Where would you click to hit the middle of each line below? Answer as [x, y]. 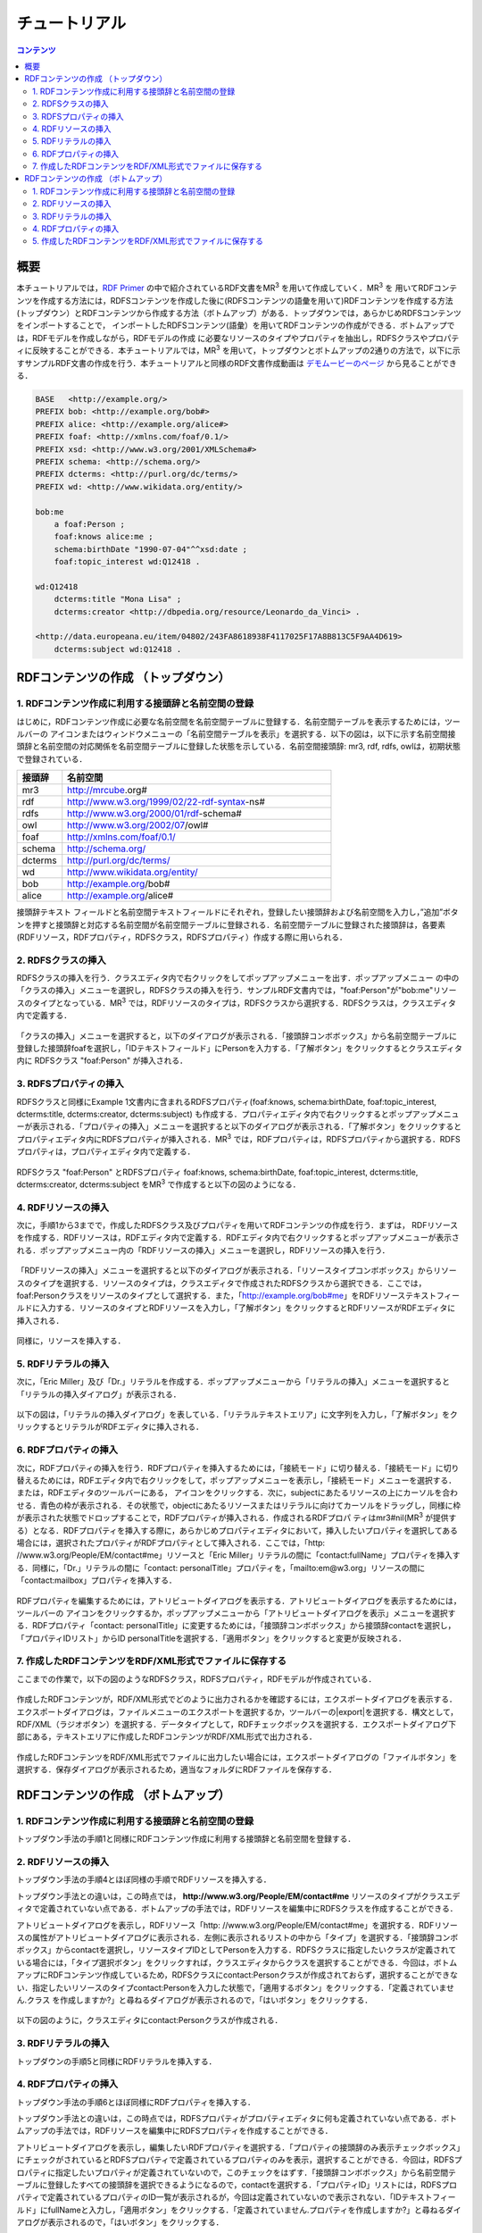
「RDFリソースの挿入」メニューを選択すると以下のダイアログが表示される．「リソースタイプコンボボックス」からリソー [237, 1271]
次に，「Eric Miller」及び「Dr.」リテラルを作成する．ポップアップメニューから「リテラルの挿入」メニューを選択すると [233, 1382]
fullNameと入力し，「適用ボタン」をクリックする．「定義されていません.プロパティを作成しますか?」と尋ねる [247, 2210]
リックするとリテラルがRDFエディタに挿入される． [110, 1427]
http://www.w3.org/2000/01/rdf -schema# [155, 814]
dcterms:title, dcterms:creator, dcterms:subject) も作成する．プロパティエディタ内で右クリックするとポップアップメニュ [238, 1114]
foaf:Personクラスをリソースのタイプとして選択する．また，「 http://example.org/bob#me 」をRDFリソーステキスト [227, 1296]
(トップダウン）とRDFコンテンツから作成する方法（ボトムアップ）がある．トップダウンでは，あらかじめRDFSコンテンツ [239, 314]
